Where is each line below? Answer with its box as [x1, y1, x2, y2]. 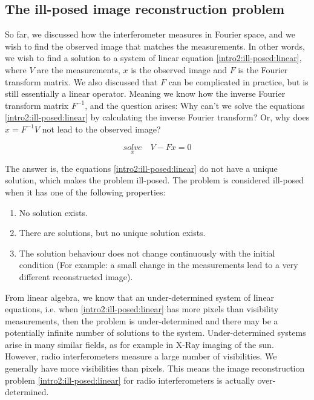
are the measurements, [37, 63, 120, 76]
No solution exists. [19, 206, 88, 218]
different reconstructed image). [19, 270, 133, 283]
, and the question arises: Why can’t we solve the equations [85, 99, 305, 111]
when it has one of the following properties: [5, 185, 166, 198]
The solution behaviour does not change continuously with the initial [19, 246, 275, 259]
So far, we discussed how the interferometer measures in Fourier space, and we [5, 28, 295, 41]
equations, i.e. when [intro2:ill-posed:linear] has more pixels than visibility [5, 303, 279, 315]
